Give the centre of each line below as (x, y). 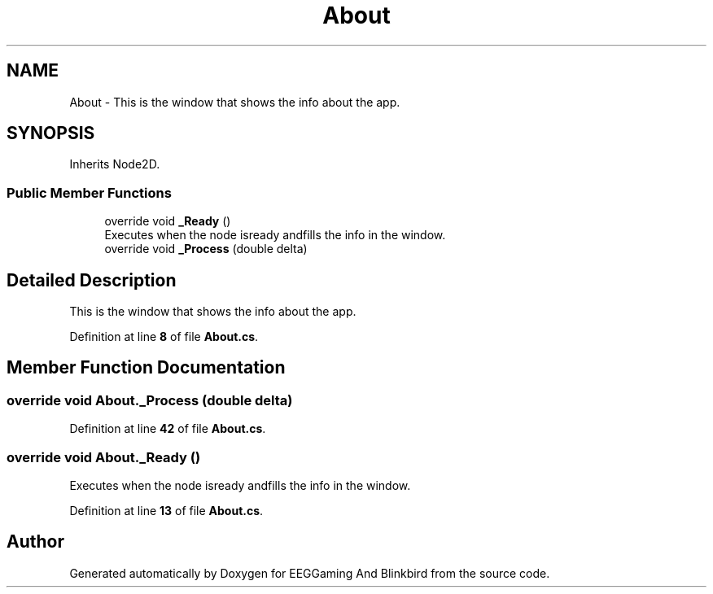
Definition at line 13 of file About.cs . (166, 511)
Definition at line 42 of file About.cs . (168, 429)
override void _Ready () (168, 221)
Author (35, 542)
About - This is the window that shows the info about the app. (235, 102)
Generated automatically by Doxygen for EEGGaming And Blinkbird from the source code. (310, 573)
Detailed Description (92, 280)
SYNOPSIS (51, 133)
